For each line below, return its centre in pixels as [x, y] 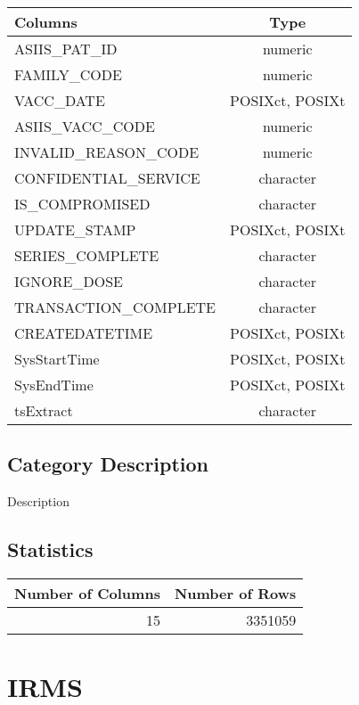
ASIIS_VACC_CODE [85, 126]
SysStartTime [57, 359]
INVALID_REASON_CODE [107, 152]
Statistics [50, 549]
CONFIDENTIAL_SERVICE [107, 178]
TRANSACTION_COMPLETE [115, 307]
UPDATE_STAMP [75, 230]
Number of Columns [87, 593]
